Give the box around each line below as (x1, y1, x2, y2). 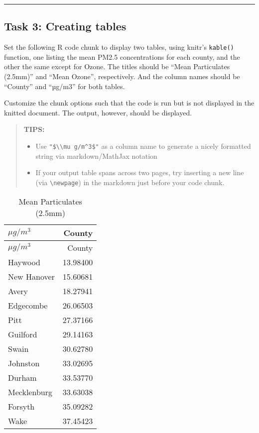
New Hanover (8, 270, 55, 282)
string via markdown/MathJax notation (35, 150, 157, 161)
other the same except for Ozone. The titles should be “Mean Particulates (4, 61, 230, 72)
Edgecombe (8, 299, 48, 311)
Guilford (8, 328, 37, 340)
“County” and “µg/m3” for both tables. (4, 81, 125, 91)
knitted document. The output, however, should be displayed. (4, 107, 192, 117)
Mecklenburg (8, 386, 52, 398)
